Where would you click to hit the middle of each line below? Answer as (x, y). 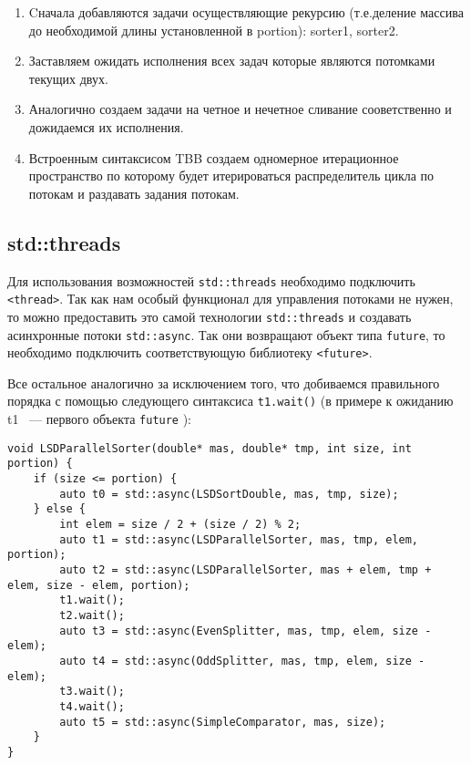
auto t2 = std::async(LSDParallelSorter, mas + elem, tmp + (246, 569)
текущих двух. (68, 78)
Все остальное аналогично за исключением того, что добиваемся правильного (224, 382)
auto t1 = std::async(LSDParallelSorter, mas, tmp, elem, (239, 539)
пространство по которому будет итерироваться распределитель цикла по (231, 176)
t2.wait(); (92, 615)
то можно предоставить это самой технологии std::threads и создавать (210, 316)
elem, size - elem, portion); (99, 585)
